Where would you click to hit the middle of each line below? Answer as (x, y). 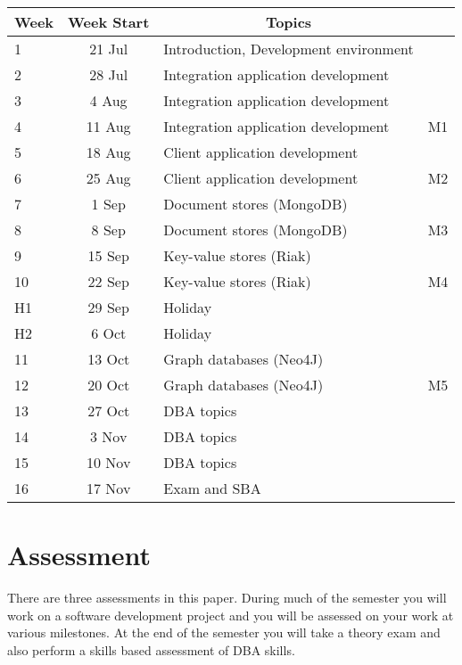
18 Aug (108, 152)
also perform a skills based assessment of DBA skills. (151, 649)
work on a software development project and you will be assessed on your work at (231, 615)
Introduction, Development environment (289, 49)
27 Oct (109, 410)
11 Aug (108, 126)
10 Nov (109, 462)
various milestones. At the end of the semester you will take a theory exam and (224, 632)
